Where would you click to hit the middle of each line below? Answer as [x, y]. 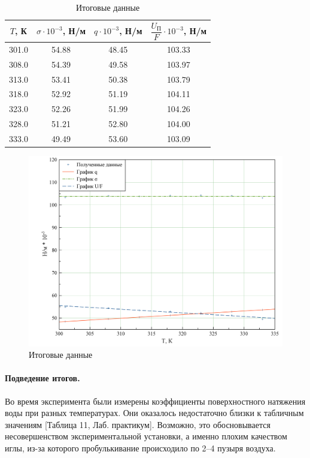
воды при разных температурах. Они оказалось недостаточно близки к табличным [154, 413]
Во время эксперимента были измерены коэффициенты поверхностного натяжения [155, 401]
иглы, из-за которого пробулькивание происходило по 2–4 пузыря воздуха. [140, 448]
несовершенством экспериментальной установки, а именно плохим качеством [146, 436]
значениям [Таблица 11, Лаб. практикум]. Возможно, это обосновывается [138, 424]
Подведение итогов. [42, 378]
